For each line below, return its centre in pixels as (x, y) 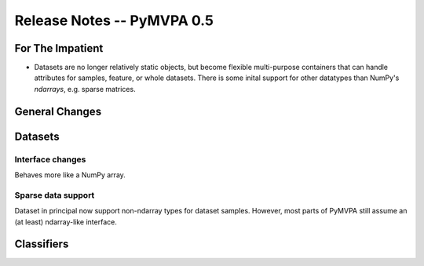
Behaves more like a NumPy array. (70, 175)
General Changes (58, 111)
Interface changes (50, 159)
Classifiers (42, 244)
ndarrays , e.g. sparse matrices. (85, 89)
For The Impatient (59, 48)
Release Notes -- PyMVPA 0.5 (114, 20)
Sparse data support (55, 195)
